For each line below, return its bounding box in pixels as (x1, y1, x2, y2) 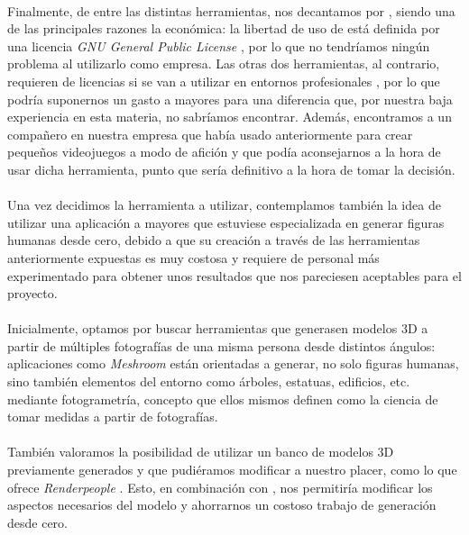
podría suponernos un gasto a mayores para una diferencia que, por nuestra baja (7, 89, 453, 108)
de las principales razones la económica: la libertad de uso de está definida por (7, 19, 440, 38)
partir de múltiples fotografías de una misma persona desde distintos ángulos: (7, 336, 436, 355)
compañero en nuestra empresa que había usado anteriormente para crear (7, 124, 413, 143)
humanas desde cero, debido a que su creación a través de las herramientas (7, 231, 420, 249)
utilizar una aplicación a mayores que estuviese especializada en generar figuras (7, 213, 445, 231)
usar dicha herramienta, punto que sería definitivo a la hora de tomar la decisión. (7, 159, 455, 178)
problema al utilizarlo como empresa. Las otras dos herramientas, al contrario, (7, 54, 440, 73)
